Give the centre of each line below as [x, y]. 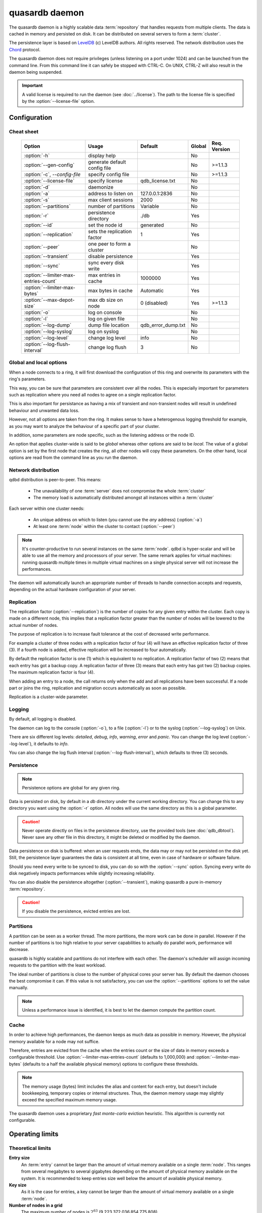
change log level [107, 338]
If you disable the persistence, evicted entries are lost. [76, 911]
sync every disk [106, 263]
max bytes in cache [110, 291]
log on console [105, 312]
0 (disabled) [154, 303]
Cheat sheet [24, 131]
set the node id [105, 225]
